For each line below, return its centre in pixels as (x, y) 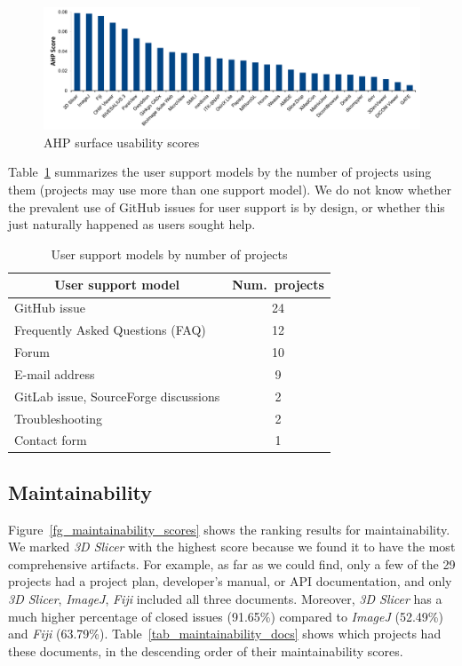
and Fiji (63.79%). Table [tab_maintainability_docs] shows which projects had (225, 634)
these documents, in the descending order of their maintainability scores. (206, 650)
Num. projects (278, 285)
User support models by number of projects (169, 254)
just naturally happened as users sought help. (132, 224)
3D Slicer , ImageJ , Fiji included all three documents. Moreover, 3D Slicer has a (225, 599)
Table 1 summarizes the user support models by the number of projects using (220, 172)
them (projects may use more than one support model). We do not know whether (230, 190)
